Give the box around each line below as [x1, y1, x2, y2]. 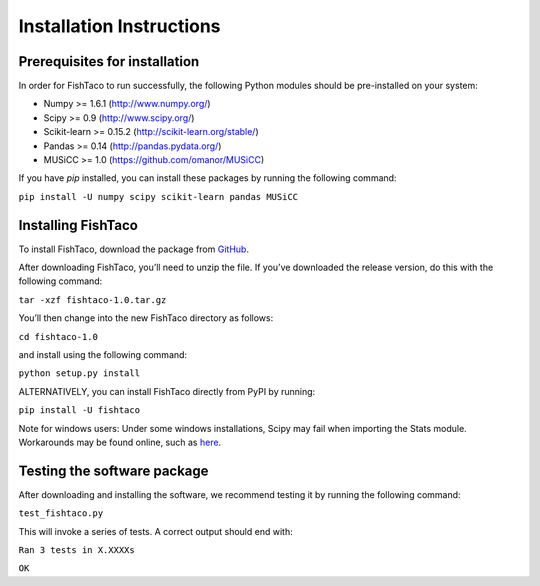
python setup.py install [18, 368, 140, 379]
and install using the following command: [18, 349, 188, 361]
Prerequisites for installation [18, 53, 200, 70]
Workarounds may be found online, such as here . [18, 436, 222, 448]
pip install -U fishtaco [18, 405, 140, 416]
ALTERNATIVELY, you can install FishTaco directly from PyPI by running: [18, 385, 316, 397]
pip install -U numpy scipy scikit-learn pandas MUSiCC [18, 191, 299, 202]
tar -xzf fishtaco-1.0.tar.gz [18, 294, 167, 305]
